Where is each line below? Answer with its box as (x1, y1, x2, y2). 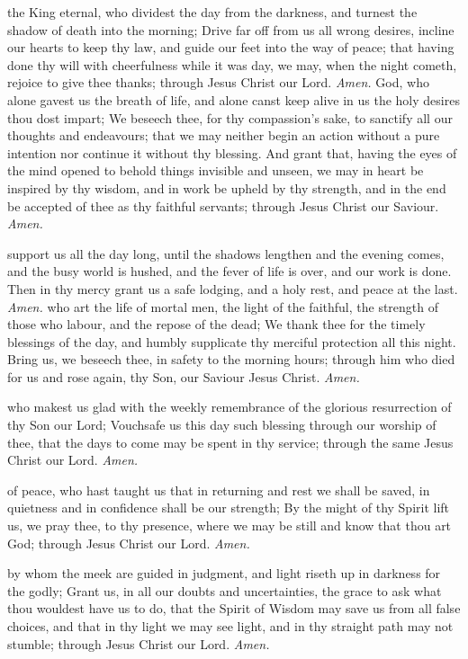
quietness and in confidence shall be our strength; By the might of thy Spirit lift (7, 498, 450, 517)
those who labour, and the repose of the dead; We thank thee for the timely (7, 315, 426, 334)
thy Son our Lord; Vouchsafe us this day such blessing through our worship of (7, 415, 436, 434)
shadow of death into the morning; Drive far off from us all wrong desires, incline (7, 20, 454, 39)
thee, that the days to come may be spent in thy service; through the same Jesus (7, 432, 454, 451)
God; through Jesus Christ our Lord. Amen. (7, 533, 250, 552)
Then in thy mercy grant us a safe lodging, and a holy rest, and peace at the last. (7, 279, 458, 298)
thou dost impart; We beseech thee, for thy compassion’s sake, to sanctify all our (7, 108, 453, 127)
